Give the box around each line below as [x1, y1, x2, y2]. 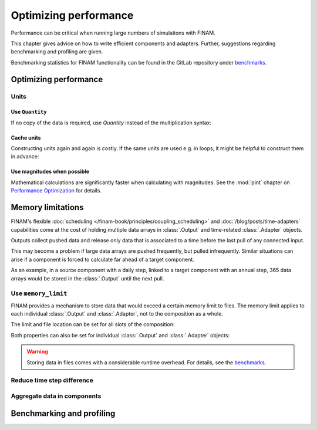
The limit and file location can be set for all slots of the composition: [11, 321, 175, 328]
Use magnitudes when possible [11, 168, 90, 175]
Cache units [11, 134, 41, 141]
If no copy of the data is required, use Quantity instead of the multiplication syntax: [11, 119, 211, 126]
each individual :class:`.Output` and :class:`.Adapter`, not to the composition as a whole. [11, 310, 223, 317]
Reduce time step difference [11, 376, 93, 384]
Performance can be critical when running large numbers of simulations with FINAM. [11, 29, 215, 36]
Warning [26, 348, 48, 355]
